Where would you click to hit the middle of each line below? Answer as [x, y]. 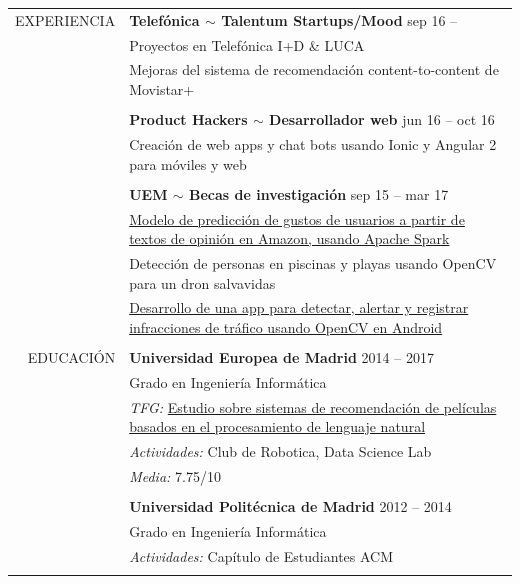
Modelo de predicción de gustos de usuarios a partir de [297, 218]
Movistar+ [162, 89]
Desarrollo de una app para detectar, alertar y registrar [299, 307]
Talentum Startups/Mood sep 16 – [339, 19]
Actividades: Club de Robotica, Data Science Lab [280, 451]
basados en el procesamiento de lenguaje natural [277, 426]
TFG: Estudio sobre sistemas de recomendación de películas [313, 406]
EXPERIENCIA [65, 19]
